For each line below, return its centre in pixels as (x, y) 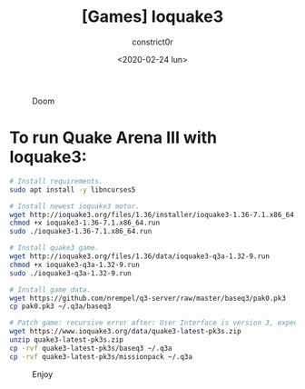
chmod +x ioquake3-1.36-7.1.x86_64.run (85, 223)
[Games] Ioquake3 (152, 17)
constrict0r (152, 42)
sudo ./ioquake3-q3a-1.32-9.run (70, 273)
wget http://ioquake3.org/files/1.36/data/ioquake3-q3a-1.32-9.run (140, 256)
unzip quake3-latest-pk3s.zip (67, 340)
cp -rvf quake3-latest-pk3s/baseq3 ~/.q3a (91, 348)
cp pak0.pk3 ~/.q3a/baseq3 (60, 306)
